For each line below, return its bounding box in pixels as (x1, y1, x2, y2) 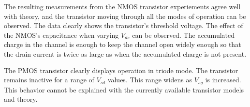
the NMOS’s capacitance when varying (4, 30, 119, 40)
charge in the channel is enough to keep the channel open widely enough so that (4, 39, 241, 49)
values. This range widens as (107, 75, 192, 85)
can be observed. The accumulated (132, 30, 235, 40)
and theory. (4, 94, 38, 104)
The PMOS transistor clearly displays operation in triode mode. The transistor (4, 65, 238, 75)
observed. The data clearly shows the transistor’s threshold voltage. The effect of (4, 20, 243, 31)
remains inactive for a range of (4, 75, 94, 85)
